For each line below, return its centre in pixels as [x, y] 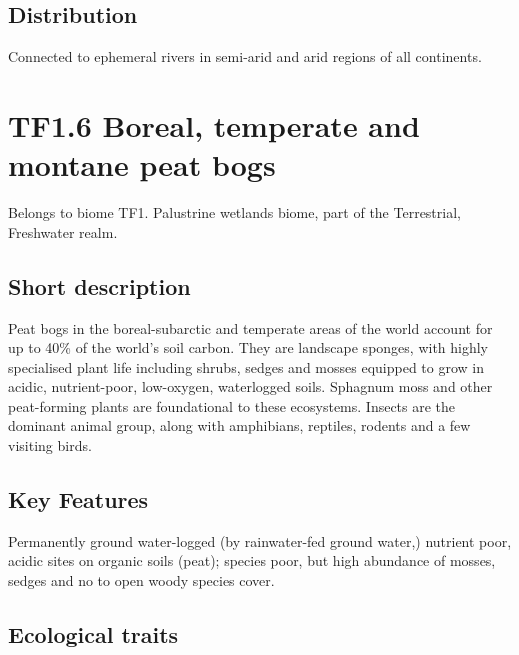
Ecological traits [93, 634]
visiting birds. [50, 445]
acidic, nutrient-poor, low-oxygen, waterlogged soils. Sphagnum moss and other [250, 386]
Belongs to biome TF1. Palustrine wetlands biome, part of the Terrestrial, [234, 212]
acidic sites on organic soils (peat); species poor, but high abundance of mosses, [252, 560]
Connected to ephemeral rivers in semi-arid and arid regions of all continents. [245, 56]
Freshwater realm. [63, 231]
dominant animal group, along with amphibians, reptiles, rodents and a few [239, 425]
